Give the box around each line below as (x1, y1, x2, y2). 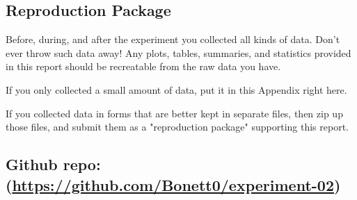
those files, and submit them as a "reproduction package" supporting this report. (6, 119, 349, 134)
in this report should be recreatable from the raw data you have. (6, 59, 281, 74)
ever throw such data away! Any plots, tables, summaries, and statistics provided (6, 45, 351, 60)
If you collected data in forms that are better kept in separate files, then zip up (6, 106, 343, 120)
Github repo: (6, 153, 101, 175)
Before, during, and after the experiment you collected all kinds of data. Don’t (6, 32, 340, 47)
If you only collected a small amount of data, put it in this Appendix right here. (6, 82, 347, 97)
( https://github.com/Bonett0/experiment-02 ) (6, 174, 341, 195)
